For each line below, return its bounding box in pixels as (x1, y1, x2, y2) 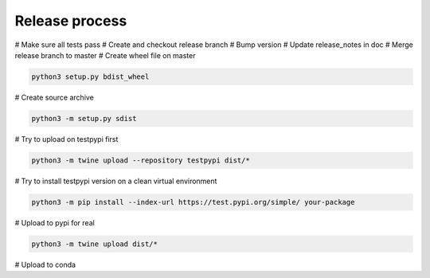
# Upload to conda (14, 260, 76, 269)
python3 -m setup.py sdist (31, 114, 137, 123)
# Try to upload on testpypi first (14, 134, 119, 143)
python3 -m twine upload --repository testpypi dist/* (31, 155, 250, 165)
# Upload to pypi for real (14, 217, 95, 227)
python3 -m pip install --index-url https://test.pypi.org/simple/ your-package (31, 198, 355, 206)
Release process (14, 12, 127, 29)
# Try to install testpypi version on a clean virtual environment (14, 176, 217, 186)
